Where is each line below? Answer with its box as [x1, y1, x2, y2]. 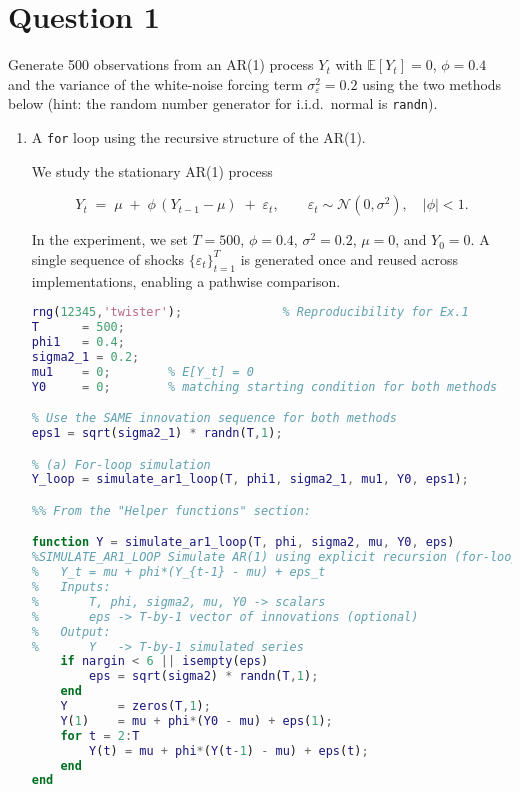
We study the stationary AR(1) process [31, 160, 273, 181]
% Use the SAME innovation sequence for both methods [31, 411, 397, 426]
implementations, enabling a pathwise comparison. [31, 270, 341, 291]
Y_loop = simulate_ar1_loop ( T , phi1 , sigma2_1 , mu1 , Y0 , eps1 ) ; [31, 472, 469, 487]
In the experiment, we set [31, 229, 188, 250]
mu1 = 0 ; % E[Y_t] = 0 [31, 364, 254, 379]
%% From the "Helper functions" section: [31, 503, 311, 518]
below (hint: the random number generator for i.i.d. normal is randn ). [8, 93, 438, 114]
